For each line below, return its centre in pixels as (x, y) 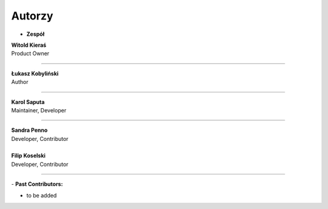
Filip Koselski (28, 156)
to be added (42, 195)
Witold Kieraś (29, 45)
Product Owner (30, 53)
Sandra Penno (29, 130)
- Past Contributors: (37, 184)
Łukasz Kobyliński (35, 74)
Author (20, 82)
